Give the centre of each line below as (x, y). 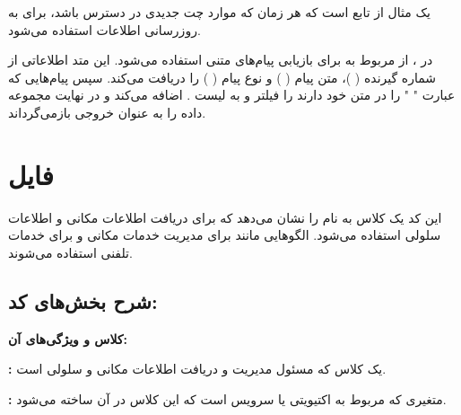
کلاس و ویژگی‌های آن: (68, 338)
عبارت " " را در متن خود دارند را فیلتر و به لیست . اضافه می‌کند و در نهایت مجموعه (232, 95)
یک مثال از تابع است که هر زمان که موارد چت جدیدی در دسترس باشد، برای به (219, 12)
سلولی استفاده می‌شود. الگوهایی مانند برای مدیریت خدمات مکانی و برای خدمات (225, 235)
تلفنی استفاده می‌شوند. (70, 252)
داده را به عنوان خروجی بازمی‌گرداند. (107, 112)
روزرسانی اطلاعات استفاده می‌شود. (104, 29)
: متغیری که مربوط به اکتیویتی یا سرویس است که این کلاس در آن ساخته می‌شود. (227, 398)
